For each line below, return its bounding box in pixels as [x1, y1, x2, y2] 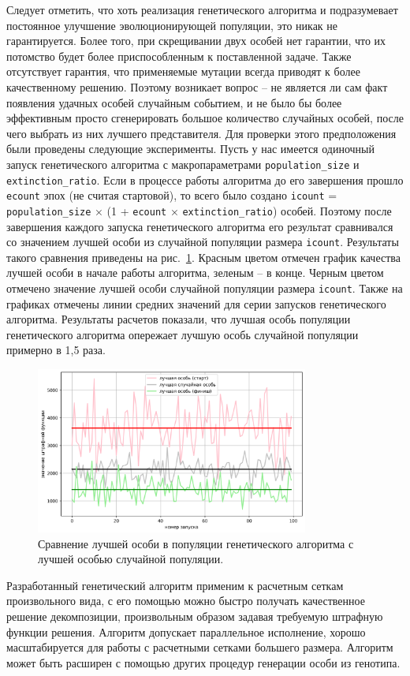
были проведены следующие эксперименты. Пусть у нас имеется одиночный [6, 140, 375, 157]
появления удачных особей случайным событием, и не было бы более [6, 94, 342, 110]
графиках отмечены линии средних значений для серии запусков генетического [6, 295, 386, 312]
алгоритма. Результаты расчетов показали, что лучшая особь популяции [6, 311, 351, 327]
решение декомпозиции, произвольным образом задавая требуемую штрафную [6, 608, 383, 625]
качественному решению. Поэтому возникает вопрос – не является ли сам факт [6, 78, 388, 95]
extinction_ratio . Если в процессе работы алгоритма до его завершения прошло [6, 171, 404, 188]
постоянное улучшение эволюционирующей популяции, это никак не [6, 17, 338, 33]
